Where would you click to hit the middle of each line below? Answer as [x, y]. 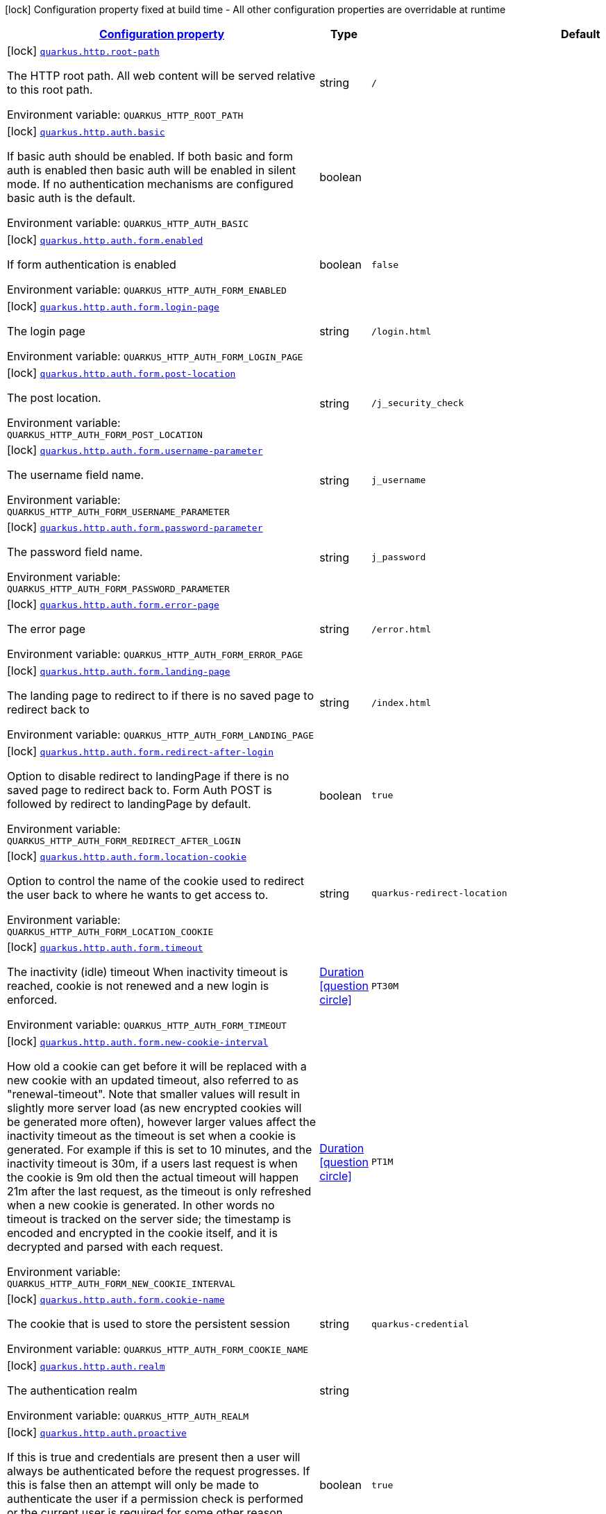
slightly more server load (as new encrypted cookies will [154, 1108]
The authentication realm [72, 1390]
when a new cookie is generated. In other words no [141, 1205]
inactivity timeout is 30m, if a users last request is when [152, 1163]
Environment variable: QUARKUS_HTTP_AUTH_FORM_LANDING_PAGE [161, 734]
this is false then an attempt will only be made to [133, 1485]
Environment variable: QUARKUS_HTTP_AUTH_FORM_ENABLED [147, 289]
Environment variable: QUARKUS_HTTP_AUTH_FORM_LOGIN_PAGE [155, 356]
